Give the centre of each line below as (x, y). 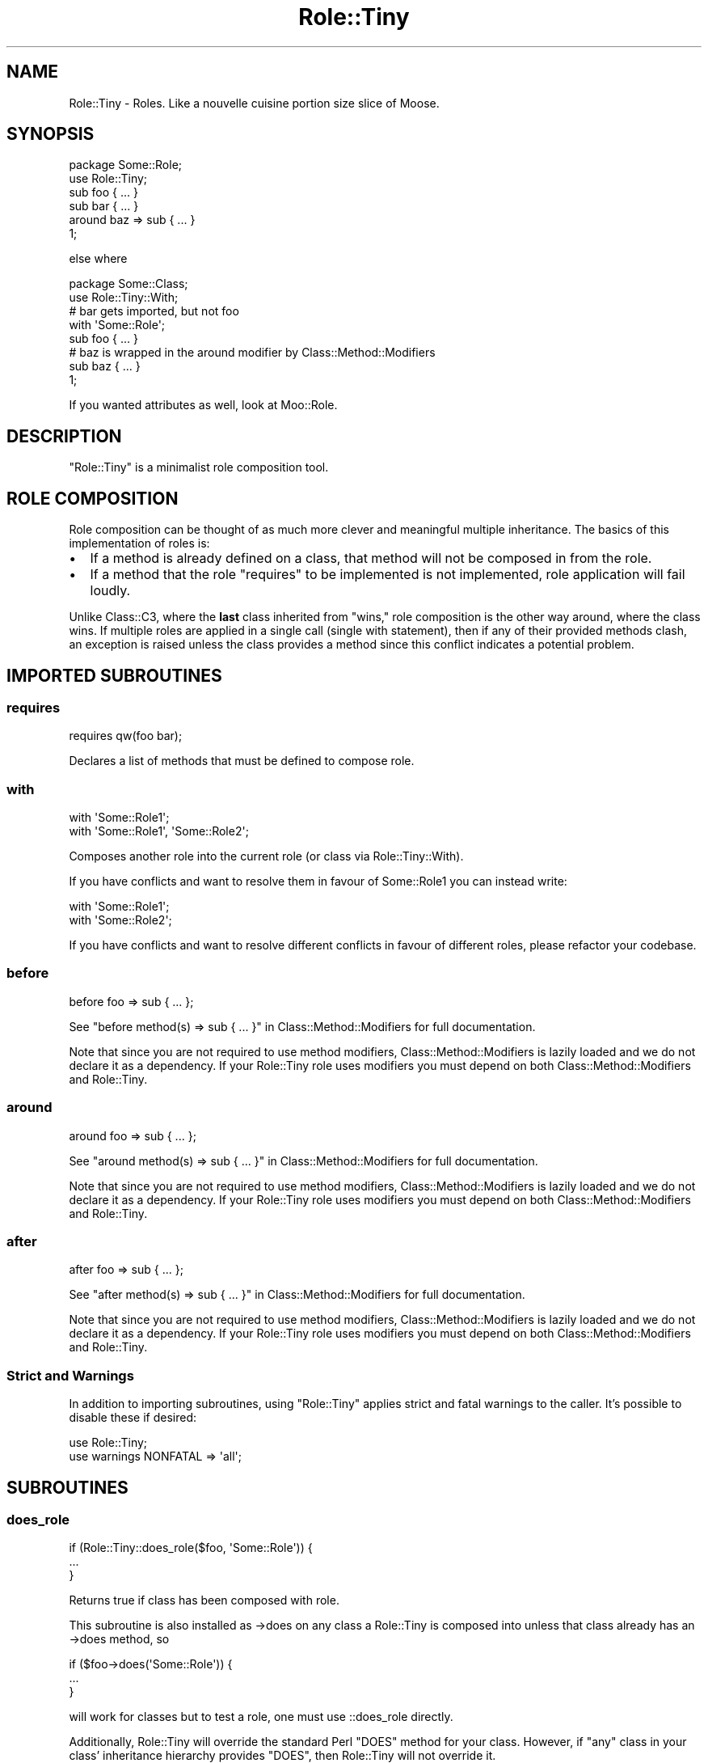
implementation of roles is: (139, 543)
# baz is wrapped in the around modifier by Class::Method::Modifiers (252, 353)
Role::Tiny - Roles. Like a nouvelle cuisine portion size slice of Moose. (254, 103)
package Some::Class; (129, 284)
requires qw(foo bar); (126, 736)
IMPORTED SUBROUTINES (114, 675)
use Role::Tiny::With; (124, 298)
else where (98, 259)
